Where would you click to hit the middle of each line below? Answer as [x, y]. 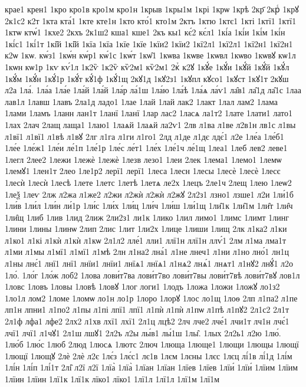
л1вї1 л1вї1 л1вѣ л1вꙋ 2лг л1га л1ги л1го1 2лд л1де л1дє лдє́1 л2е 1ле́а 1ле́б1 [144, 136]
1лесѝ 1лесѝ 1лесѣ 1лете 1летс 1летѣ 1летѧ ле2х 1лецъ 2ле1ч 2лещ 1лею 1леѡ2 [148, 182]
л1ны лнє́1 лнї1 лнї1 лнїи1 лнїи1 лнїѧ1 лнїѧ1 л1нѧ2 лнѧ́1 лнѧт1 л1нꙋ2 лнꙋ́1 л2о [149, 263]
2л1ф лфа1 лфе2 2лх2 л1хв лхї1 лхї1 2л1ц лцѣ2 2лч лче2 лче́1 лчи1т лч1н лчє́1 [147, 321]
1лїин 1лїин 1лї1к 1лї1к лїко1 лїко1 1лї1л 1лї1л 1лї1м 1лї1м [112, 379]
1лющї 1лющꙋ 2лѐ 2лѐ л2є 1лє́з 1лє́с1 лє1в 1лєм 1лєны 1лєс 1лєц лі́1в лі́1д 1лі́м [149, 355]
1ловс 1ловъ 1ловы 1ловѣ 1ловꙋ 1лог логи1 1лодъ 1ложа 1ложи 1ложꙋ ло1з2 [142, 286]
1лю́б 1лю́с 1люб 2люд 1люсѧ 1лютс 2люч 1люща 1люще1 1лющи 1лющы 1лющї [152, 344]
